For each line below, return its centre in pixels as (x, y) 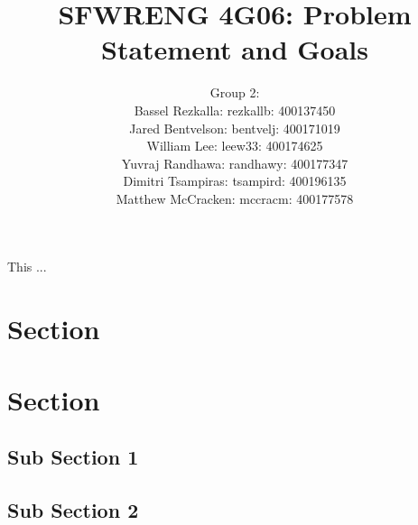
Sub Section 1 (73, 457)
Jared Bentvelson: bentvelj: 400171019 (235, 128)
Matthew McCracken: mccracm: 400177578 (235, 198)
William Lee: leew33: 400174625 (235, 146)
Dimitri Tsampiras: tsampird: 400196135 (235, 181)
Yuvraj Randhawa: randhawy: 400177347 (235, 163)
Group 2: (235, 92)
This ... (27, 267)
